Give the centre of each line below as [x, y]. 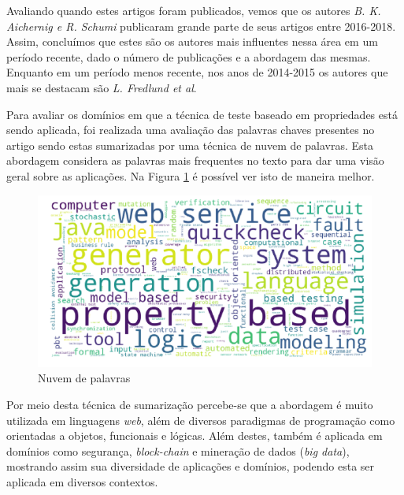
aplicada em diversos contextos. [82, 481]
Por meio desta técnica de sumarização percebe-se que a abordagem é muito [190, 404]
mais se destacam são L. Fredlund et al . [102, 87]
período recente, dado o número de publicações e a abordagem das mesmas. [189, 56]
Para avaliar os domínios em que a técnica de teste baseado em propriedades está [202, 114]
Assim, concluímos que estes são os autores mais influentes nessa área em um [192, 41]
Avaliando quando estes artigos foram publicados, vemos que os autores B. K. [194, 10]
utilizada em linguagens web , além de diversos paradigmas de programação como [201, 420]
